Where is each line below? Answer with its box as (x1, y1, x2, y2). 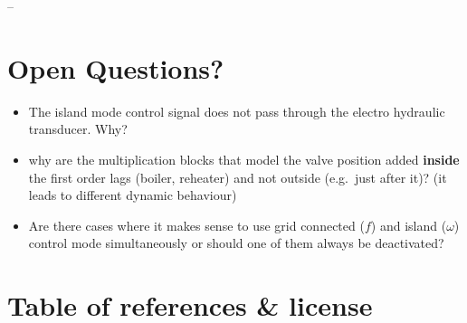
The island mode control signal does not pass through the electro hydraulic (28, 101, 445, 120)
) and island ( (370, 215, 447, 234)
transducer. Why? (28, 119, 128, 138)
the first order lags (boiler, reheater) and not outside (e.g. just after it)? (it (28, 167, 447, 186)
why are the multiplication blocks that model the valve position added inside (28, 149, 460, 168)
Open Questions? (7, 49, 224, 86)
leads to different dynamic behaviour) (28, 185, 237, 204)
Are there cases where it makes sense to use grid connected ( (28, 215, 365, 234)
